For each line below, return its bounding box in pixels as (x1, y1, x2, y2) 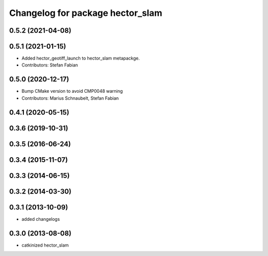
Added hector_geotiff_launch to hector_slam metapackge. (21, 55, 140, 62)
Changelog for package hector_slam (9, 7, 162, 18)
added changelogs (21, 216, 60, 222)
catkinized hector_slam (21, 242, 69, 248)
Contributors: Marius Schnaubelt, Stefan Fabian (21, 95, 119, 101)
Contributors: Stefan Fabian (21, 62, 78, 68)
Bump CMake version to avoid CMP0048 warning (21, 88, 123, 94)
